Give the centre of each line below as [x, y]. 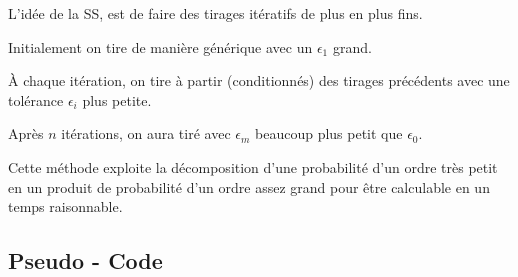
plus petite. [117, 99]
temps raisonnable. [65, 206]
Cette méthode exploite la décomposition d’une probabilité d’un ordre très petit [253, 166]
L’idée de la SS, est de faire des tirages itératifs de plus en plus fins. [215, 13]
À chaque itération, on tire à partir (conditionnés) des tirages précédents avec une [259, 80]
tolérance [36, 99]
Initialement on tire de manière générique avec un [160, 46]
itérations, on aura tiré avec [146, 133]
